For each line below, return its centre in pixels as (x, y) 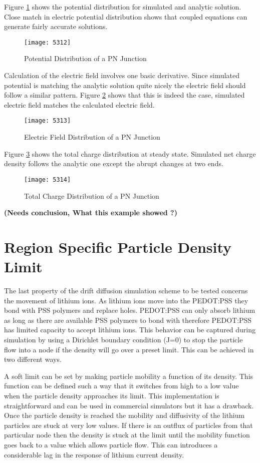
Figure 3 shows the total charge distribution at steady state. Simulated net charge (130, 153)
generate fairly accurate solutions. (56, 26)
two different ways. (33, 359)
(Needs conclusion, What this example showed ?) (91, 212)
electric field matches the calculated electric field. (79, 104)
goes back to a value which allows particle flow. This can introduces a (111, 444)
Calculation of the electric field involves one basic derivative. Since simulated (122, 75)
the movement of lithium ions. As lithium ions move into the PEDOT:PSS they (126, 300)
